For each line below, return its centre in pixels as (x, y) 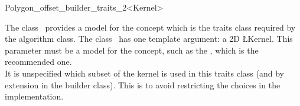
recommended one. (38, 62)
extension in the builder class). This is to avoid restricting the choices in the (143, 85)
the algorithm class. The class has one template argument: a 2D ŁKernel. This (149, 39)
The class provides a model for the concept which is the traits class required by (150, 27)
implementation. (34, 96)
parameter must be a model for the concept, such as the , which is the (132, 50)
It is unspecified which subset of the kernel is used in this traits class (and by (144, 73)
